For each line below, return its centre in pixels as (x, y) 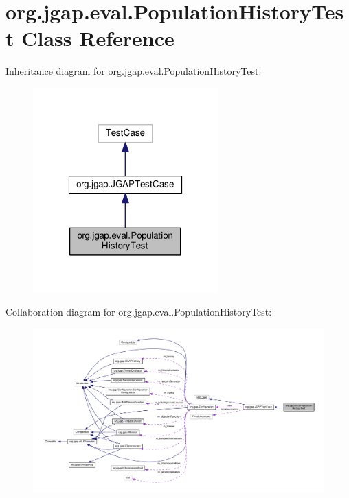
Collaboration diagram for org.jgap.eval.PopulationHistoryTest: (139, 312)
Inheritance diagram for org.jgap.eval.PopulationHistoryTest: (134, 71)
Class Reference (98, 38)
